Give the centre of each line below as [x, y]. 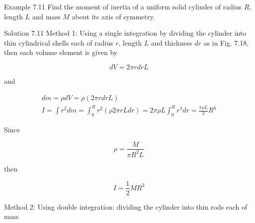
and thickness [172, 42]
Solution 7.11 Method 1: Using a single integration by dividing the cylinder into [125, 33]
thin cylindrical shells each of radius [59, 42]
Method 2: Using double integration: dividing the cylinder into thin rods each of [126, 206]
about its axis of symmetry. [113, 16]
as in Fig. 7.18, [226, 42]
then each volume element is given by [61, 52]
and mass [46, 16]
